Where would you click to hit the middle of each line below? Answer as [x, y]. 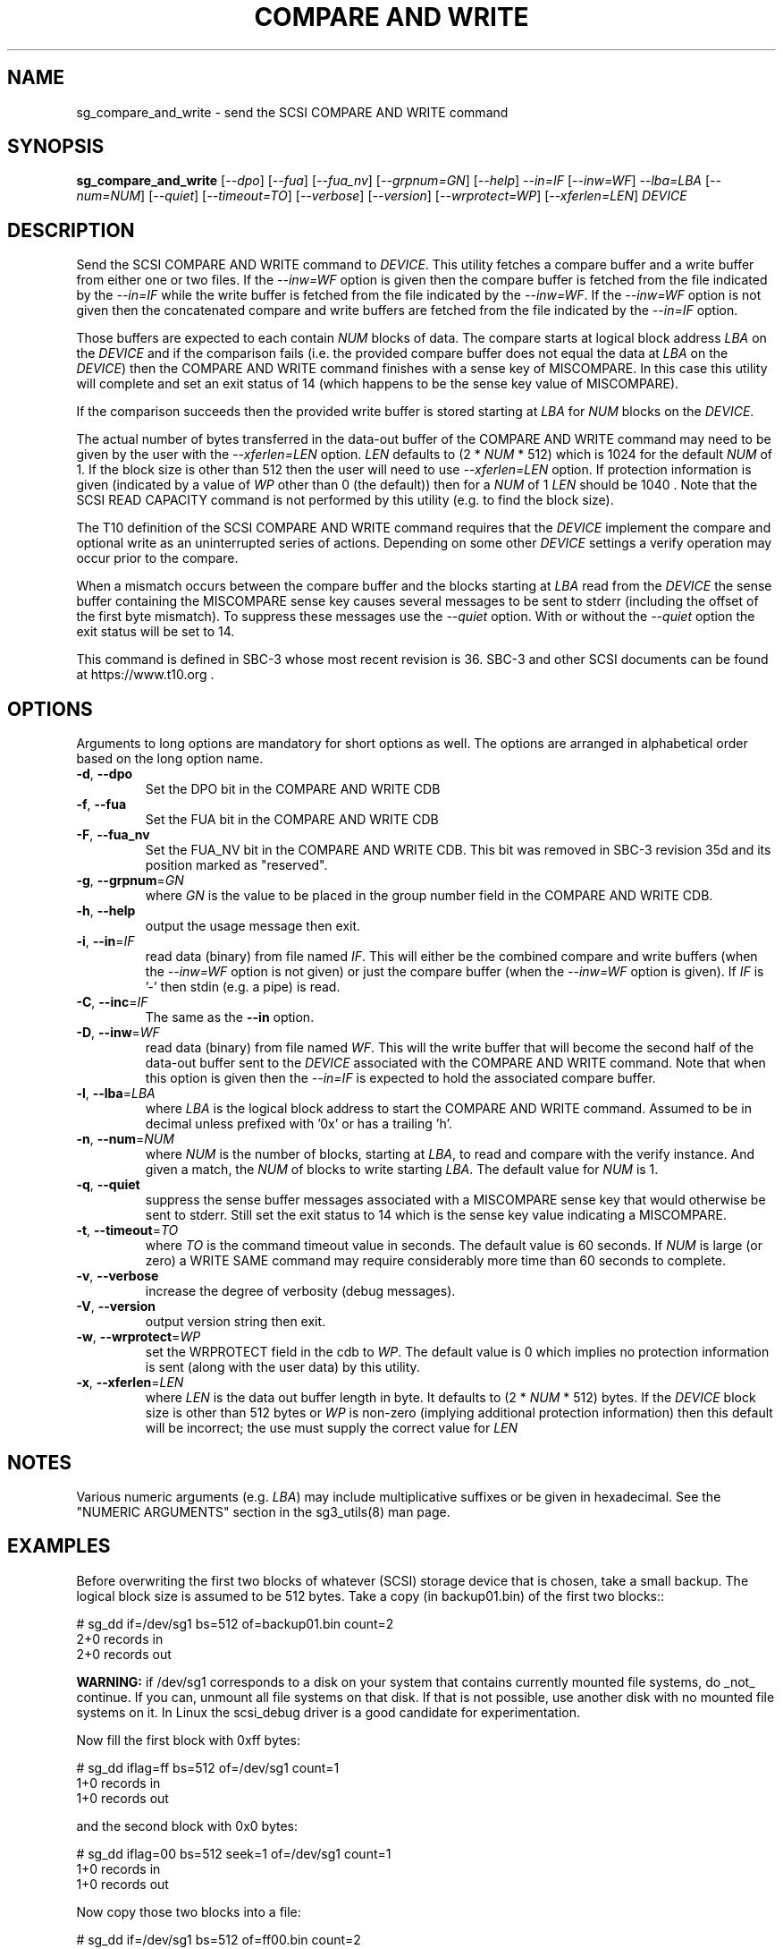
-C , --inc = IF [112, 1002]
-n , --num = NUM [125, 1139]
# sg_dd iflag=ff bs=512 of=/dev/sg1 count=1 [208, 1767]
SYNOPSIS [56, 147]
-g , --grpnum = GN [130, 881]
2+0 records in [120, 1638]
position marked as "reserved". [236, 865]
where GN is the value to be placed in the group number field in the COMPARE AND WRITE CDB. [429, 896]
